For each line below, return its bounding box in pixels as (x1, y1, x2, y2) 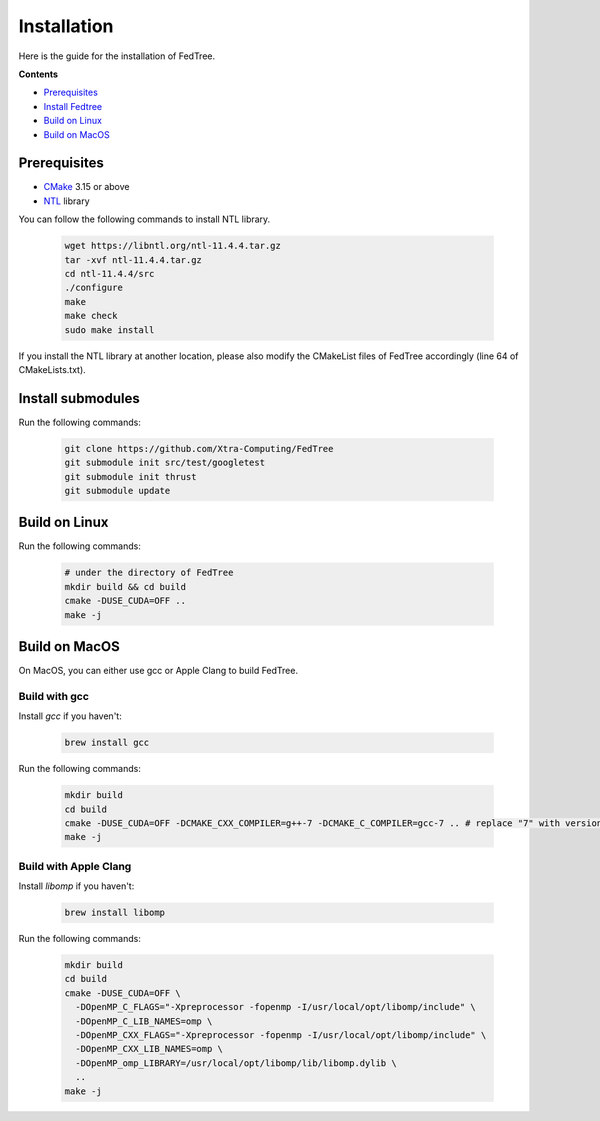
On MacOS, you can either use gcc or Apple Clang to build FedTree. (18, 665, 299, 677)
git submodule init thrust (64, 471, 197, 482)
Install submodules (18, 390, 140, 407)
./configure (64, 282, 124, 294)
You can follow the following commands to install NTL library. (18, 213, 271, 225)
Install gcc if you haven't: (18, 710, 122, 722)
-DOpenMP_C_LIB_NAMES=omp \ (75, 1015, 213, 1027)
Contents (18, 68, 59, 80)
